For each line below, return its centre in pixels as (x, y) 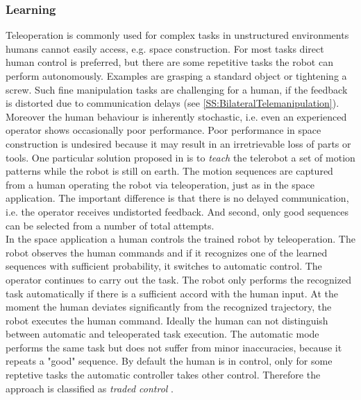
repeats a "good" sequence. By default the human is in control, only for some (169, 361)
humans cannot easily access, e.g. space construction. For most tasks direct (165, 48)
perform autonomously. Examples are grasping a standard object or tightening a (176, 76)
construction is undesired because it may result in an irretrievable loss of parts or (178, 143)
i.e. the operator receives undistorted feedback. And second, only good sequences (177, 211)
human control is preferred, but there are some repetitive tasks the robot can (169, 62)
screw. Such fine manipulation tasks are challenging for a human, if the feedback (177, 89)
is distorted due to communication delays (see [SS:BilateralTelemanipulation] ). (173, 103)
